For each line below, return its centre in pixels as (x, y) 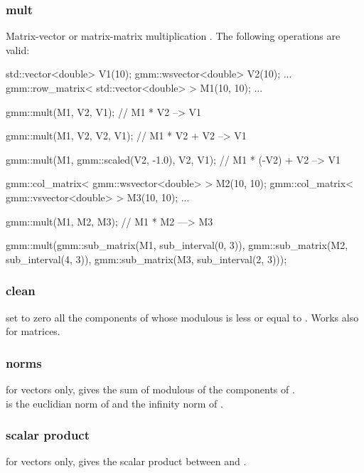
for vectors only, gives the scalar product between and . (126, 461)
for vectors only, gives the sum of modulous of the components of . (150, 389)
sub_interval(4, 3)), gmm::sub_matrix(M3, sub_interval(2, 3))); (146, 259)
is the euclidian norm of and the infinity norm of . (114, 403)
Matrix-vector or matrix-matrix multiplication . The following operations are (173, 36)
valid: (18, 49)
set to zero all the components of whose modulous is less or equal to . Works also (182, 317)
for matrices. (33, 331)
